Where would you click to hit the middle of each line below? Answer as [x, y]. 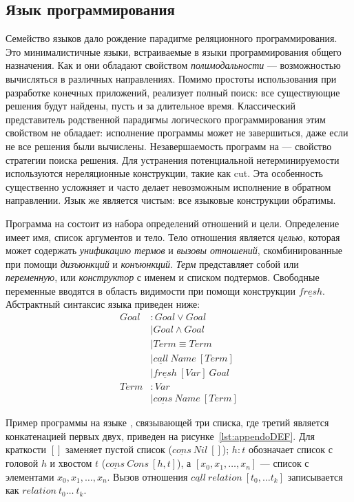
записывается [315, 476]
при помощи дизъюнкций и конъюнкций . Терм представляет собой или [152, 263]
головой [22, 463]
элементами [30, 476]
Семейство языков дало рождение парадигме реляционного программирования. [171, 38]
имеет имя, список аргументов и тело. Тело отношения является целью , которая [173, 237]
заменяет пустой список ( [119, 449]
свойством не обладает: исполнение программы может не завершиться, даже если [177, 133]
